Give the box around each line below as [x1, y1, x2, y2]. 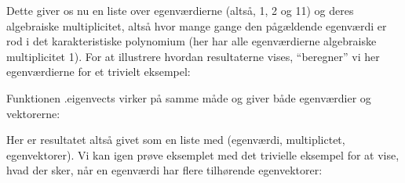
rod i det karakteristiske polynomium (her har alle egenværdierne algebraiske [6, 33, 377, 49]
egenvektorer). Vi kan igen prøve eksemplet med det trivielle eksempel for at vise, [6, 146, 400, 163]
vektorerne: [6, 105, 60, 121]
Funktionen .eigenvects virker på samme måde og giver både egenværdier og [6, 89, 371, 106]
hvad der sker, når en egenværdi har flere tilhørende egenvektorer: [6, 162, 323, 178]
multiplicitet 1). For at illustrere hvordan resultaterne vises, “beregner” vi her [6, 48, 380, 64]
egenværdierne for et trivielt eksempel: [6, 63, 191, 80]
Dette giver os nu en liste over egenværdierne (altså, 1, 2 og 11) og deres [6, 2, 354, 18]
